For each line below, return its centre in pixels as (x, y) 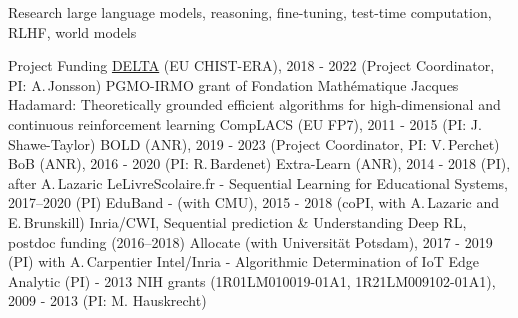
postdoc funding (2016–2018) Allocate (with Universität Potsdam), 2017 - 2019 (250, 241)
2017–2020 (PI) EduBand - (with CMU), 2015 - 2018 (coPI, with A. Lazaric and (254, 202)
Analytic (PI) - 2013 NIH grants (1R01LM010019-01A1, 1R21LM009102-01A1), (252, 280)
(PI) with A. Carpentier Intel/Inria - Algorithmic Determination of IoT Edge (243, 261)
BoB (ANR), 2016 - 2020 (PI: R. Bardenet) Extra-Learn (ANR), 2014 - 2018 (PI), (259, 163)
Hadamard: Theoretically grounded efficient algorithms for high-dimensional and (254, 104)
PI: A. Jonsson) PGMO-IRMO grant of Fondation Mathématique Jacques (233, 84)
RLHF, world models (72, 31)
